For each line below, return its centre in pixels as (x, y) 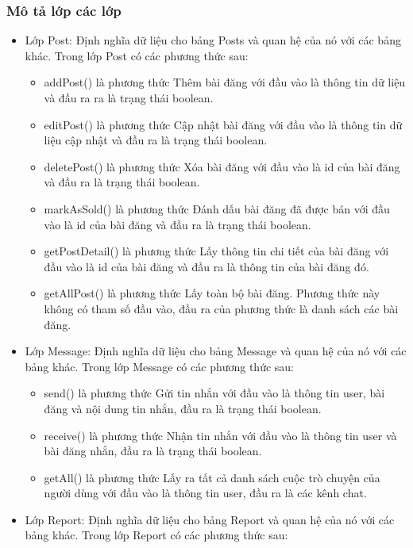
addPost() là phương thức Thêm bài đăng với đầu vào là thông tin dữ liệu (225, 82)
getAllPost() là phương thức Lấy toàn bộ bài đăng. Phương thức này (212, 293)
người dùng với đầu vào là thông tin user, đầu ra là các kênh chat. (205, 493)
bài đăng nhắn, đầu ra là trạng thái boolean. (153, 451)
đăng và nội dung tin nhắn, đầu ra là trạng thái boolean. (183, 408)
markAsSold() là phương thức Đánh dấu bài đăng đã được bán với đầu (217, 208)
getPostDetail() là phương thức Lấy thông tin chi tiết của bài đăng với (216, 251)
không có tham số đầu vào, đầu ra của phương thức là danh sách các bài (221, 308)
